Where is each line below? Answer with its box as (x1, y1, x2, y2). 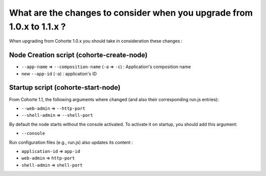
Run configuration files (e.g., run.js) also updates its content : (9, 139, 133, 145)
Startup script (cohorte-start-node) (9, 83, 121, 92)
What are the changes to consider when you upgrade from (9, 7, 253, 18)
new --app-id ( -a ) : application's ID (21, 71, 97, 76)
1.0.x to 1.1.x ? (9, 21, 66, 32)
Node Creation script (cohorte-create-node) (9, 51, 148, 59)
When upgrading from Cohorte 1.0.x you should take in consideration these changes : (9, 38, 183, 44)
